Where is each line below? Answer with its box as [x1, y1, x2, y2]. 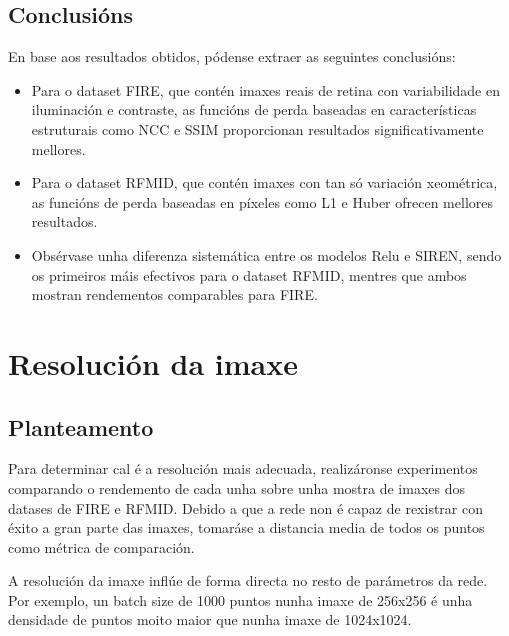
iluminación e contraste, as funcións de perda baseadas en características [31, 99, 477, 120]
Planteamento [8, 411, 154, 442]
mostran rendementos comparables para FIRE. [31, 284, 318, 305]
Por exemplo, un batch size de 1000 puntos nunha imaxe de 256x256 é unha [8, 589, 473, 610]
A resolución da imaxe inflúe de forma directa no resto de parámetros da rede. [8, 570, 488, 591]
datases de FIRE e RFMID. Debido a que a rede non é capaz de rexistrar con [8, 497, 483, 518]
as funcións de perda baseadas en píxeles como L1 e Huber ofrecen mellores [31, 191, 493, 212]
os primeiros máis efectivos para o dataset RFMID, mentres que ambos [31, 264, 467, 285]
